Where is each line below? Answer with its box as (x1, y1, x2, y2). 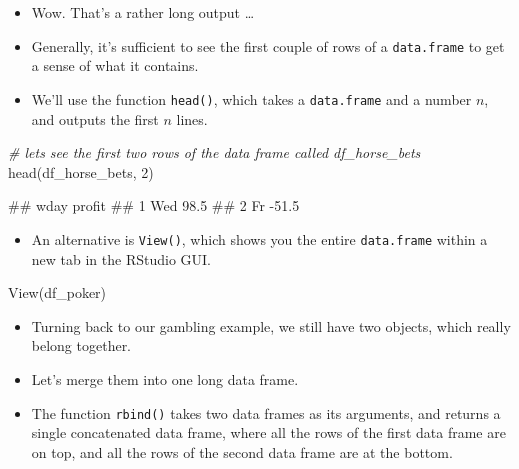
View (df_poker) (8, 282, 107, 303)
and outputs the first (31, 108, 159, 129)
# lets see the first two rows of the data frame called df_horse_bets (8, 142, 421, 163)
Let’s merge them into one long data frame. (31, 368, 299, 389)
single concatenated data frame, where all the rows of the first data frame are (31, 422, 506, 443)
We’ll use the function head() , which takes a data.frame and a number (31, 88, 472, 109)
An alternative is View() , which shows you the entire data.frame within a (31, 228, 488, 249)
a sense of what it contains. (31, 55, 199, 76)
